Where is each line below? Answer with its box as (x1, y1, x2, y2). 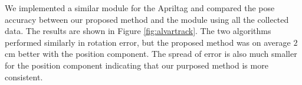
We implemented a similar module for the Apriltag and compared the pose (5, 2, 275, 13)
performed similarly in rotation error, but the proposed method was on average (5, 36, 291, 48)
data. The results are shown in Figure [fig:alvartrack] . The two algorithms (5, 25, 271, 37)
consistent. (5, 70, 43, 83)
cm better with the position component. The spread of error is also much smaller (5, 47, 297, 60)
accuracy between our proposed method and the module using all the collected (5, 13, 289, 25)
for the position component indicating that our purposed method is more (5, 59, 268, 71)
